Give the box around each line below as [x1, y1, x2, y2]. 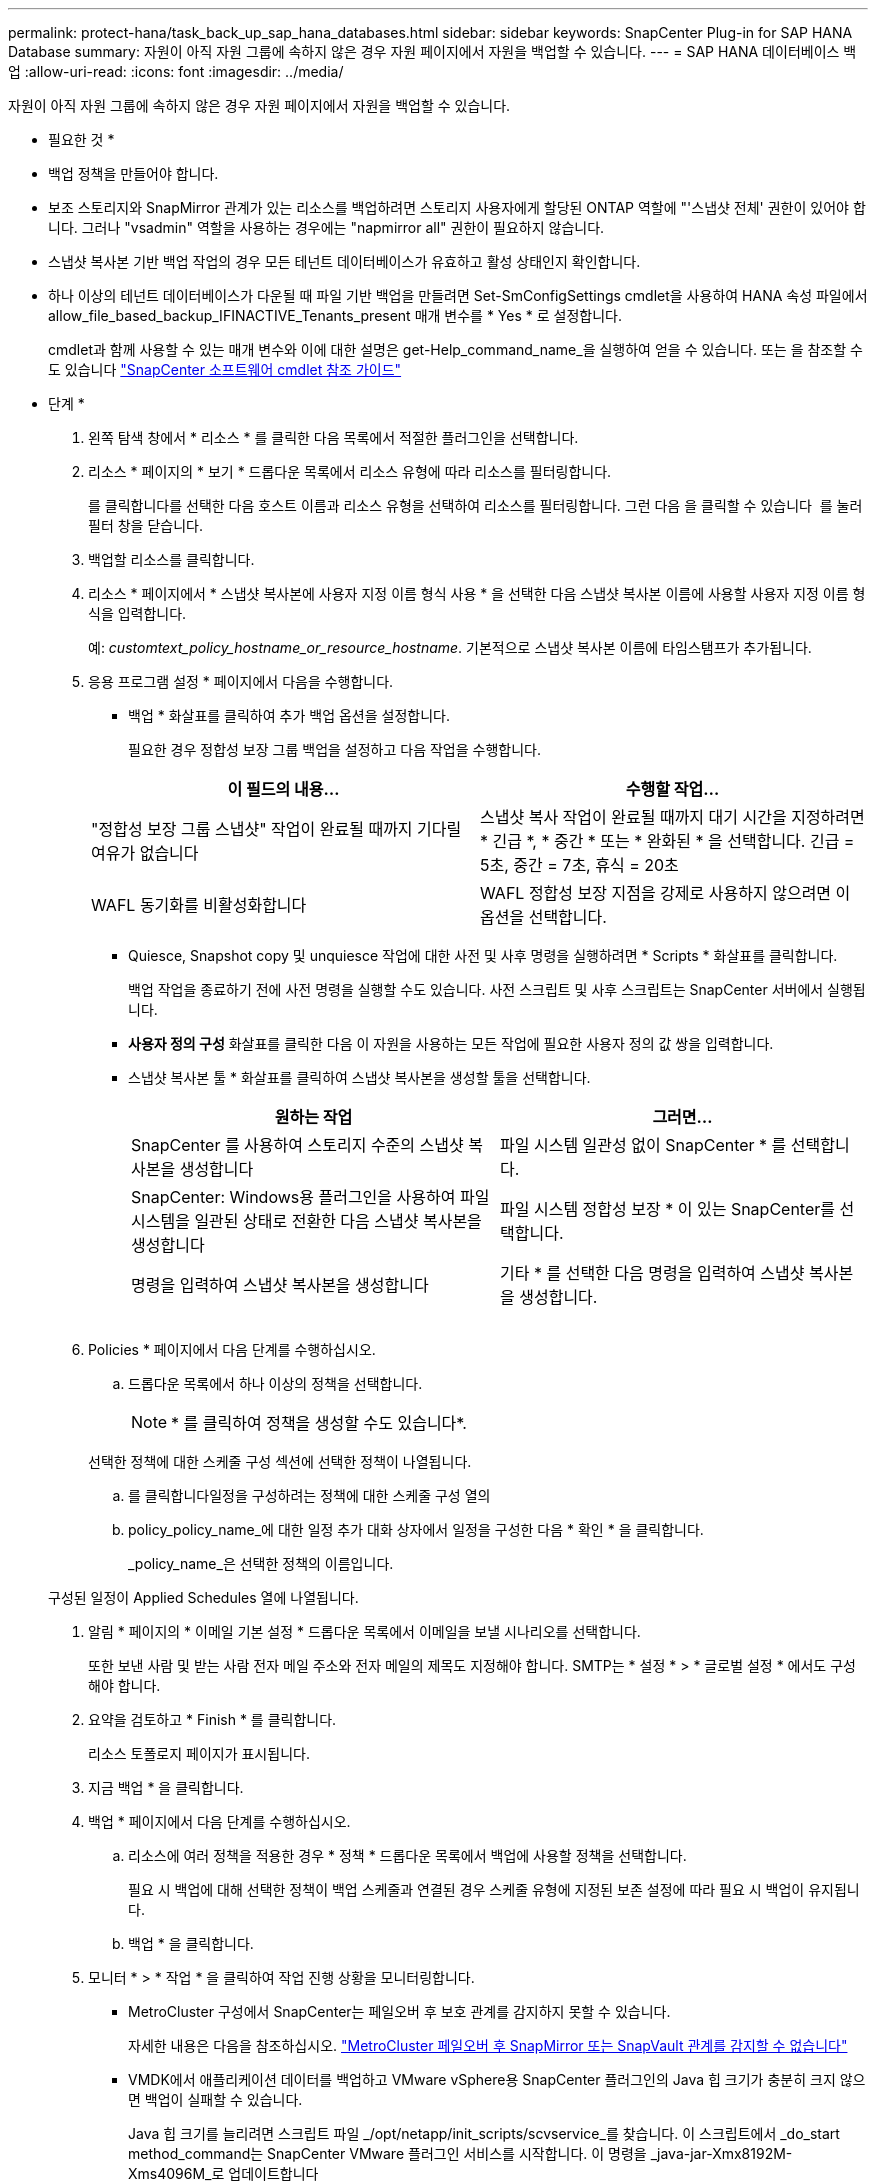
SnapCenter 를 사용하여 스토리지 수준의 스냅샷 [131, 1135, 464, 1155]
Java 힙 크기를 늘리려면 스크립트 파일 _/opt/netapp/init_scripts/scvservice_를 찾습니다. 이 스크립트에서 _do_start [128, 2125, 840, 2142]
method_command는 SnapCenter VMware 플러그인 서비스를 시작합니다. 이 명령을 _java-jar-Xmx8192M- [128, 2145, 793, 2162]
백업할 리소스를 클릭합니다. [88, 551, 255, 568]
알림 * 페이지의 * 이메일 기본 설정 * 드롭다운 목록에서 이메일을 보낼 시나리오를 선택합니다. [88, 1623, 641, 1640]
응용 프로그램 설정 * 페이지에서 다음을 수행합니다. [88, 673, 394, 690]
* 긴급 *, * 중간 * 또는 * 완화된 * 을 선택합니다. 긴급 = [480, 831, 855, 851]
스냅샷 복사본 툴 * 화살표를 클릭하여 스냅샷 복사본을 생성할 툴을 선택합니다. [128, 1069, 591, 1086]
